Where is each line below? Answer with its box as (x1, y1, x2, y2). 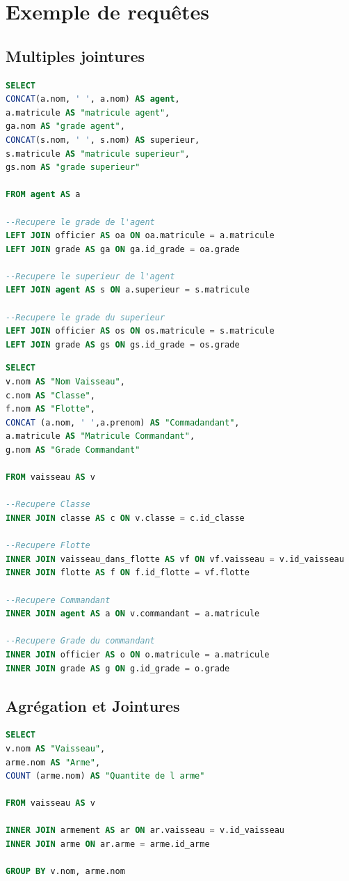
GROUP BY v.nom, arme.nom (6, 866, 125, 877)
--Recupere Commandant (6, 595, 111, 605)
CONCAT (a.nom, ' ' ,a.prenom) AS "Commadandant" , (6, 417, 240, 428)
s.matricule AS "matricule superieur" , (6, 148, 190, 159)
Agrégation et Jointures (6, 694, 180, 716)
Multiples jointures (6, 45, 145, 66)
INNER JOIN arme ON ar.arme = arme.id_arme (6, 839, 210, 850)
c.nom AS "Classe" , (6, 390, 95, 400)
